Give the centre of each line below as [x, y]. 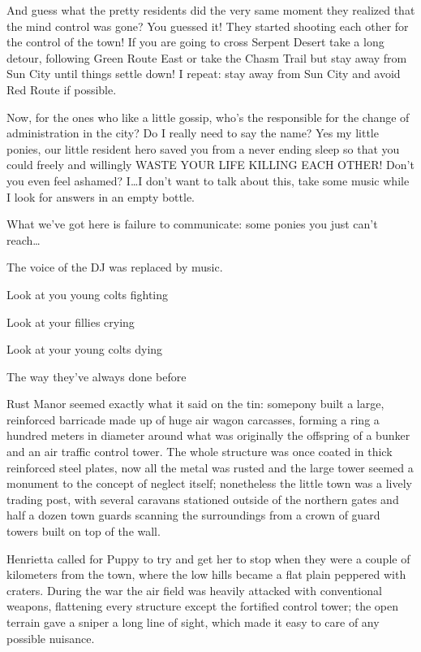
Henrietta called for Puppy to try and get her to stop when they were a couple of [208, 558]
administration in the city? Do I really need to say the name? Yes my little [193, 133]
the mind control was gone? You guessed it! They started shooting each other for [208, 26]
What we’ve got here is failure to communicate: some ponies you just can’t [192, 224]
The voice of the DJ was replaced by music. [115, 267]
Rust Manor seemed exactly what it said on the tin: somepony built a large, [195, 404]
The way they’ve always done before [97, 376]
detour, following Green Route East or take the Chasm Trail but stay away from [207, 57]
